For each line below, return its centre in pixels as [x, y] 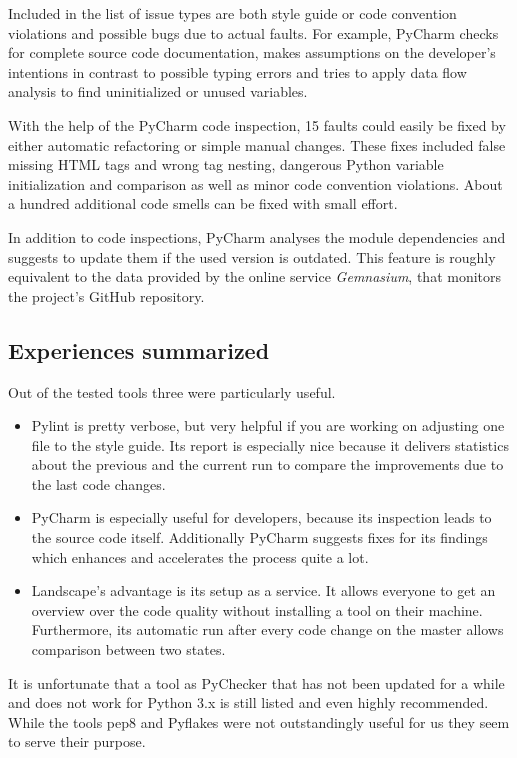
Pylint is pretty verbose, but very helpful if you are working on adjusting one [268, 425]
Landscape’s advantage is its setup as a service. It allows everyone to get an [263, 590]
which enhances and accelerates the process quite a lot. [200, 556]
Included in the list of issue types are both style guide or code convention [232, 13]
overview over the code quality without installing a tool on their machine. [257, 609]
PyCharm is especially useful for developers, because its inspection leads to [261, 517]
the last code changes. [98, 483]
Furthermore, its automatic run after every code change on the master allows [267, 629]
